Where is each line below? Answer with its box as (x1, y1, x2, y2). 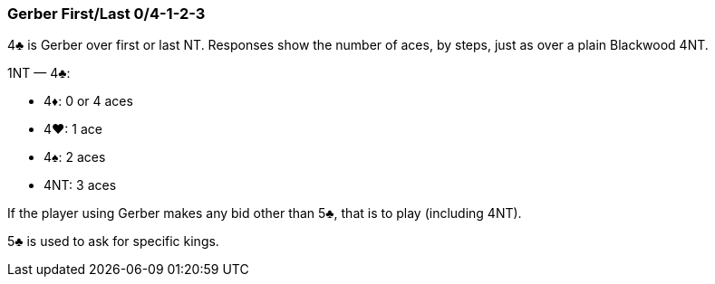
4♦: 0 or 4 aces (43, 93, 133, 109)
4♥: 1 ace (43, 121, 102, 137)
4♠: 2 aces (43, 149, 106, 166)
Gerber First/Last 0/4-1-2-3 (7, 5, 206, 23)
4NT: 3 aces (43, 177, 117, 194)
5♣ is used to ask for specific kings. (7, 233, 219, 250)
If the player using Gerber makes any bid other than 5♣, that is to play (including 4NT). (7, 205, 522, 222)
